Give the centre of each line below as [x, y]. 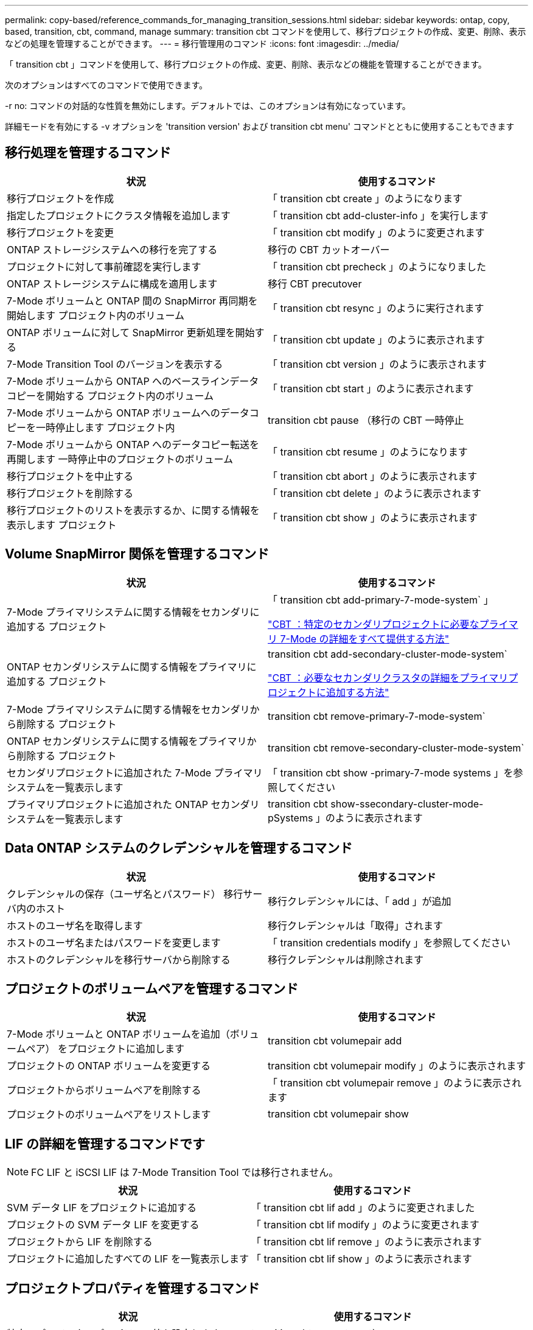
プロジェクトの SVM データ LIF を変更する [103, 1225]
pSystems [291, 818]
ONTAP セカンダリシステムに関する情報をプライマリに [132, 667]
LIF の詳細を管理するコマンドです [105, 1144]
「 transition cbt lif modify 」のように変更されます [365, 1225]
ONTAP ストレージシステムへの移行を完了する [112, 249]
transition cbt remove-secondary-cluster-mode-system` [396, 748]
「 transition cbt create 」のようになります [365, 198]
